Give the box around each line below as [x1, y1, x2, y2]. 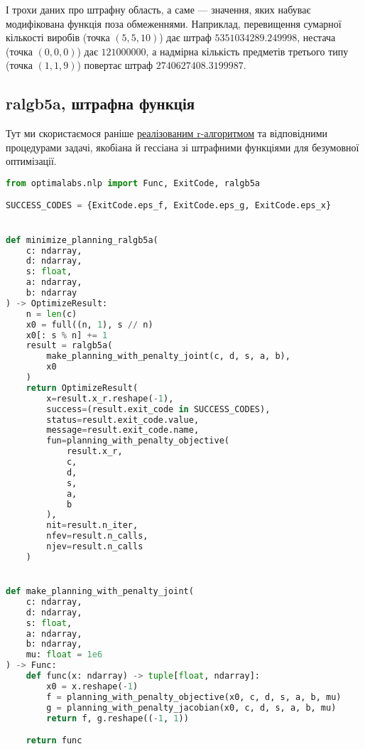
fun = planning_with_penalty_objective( [46, 436, 230, 446]
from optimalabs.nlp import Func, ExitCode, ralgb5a [6, 178, 260, 188]
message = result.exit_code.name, [46, 425, 200, 436]
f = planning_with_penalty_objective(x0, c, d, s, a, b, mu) [46, 691, 342, 702]
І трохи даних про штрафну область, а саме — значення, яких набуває [6, 2, 311, 16]
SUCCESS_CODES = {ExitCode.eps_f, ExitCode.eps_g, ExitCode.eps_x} [6, 200, 332, 211]
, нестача [297, 30, 336, 45]
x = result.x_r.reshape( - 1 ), [46, 393, 174, 404]
